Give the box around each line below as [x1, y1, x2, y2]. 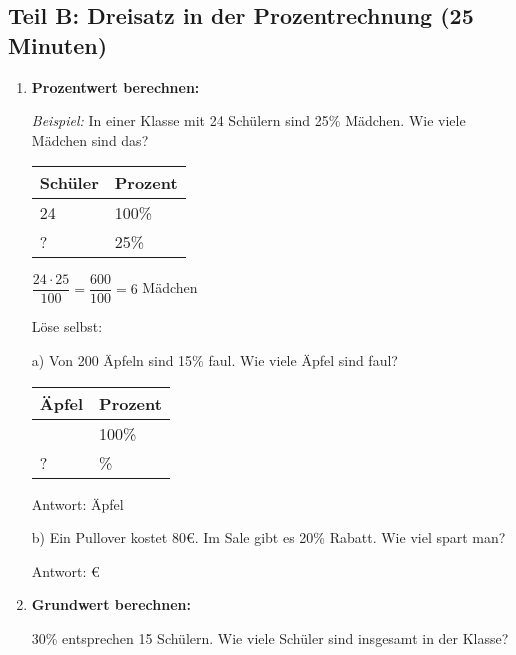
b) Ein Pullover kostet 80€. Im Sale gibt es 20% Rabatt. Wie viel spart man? [31, 527, 506, 548]
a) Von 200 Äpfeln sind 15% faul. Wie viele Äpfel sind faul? [31, 350, 398, 371]
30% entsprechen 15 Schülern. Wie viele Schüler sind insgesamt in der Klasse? [31, 628, 509, 648]
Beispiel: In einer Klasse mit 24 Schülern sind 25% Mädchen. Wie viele [31, 110, 466, 131]
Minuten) [8, 29, 108, 60]
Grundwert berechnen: [31, 594, 191, 615]
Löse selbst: [31, 316, 103, 337]
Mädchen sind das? [31, 129, 149, 150]
